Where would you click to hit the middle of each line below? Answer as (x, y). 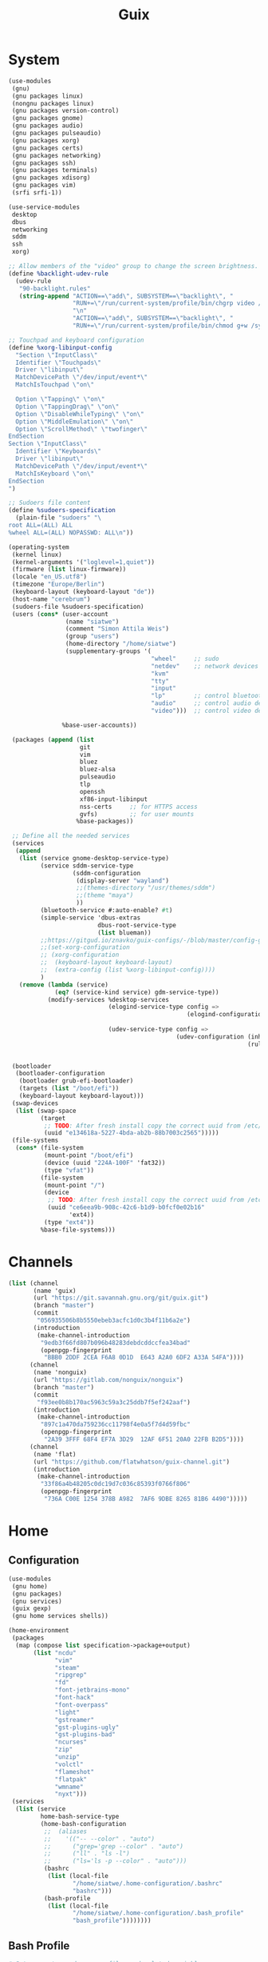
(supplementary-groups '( (108, 651)
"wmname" (69, 1787)
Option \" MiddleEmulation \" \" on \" (75, 422)
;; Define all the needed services (71, 836)
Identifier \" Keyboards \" (59, 451)
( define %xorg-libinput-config (60, 347)
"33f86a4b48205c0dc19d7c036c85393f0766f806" (116, 1484)
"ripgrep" (71, 1675)
